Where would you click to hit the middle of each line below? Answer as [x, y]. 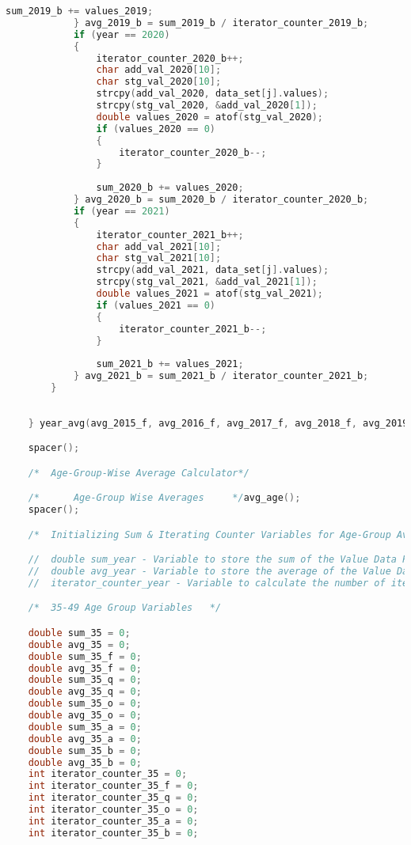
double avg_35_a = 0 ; [85, 739]
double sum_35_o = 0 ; [85, 704]
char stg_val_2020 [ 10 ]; [159, 82]
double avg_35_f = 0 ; [85, 668]
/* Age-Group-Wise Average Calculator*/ [139, 473]
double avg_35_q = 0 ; [85, 692]
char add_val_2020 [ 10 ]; [159, 70]
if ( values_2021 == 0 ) [156, 305]
